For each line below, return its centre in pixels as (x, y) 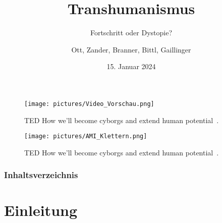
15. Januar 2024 (131, 66)
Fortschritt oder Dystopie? (131, 33)
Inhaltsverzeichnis (41, 175)
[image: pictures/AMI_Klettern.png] (86, 136)
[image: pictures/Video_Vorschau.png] (89, 104)
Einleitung (41, 210)
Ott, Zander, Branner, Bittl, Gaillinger (131, 49)
